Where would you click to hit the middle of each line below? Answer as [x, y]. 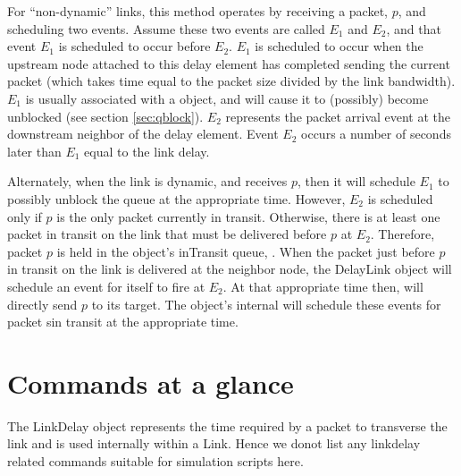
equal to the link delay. [147, 151]
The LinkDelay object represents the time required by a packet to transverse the [227, 425]
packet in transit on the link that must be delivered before [167, 234]
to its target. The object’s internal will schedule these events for [266, 304]
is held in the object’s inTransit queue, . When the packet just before [246, 251]
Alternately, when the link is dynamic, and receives [147, 181]
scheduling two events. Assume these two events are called [166, 28]
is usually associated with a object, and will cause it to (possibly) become [227, 98]
